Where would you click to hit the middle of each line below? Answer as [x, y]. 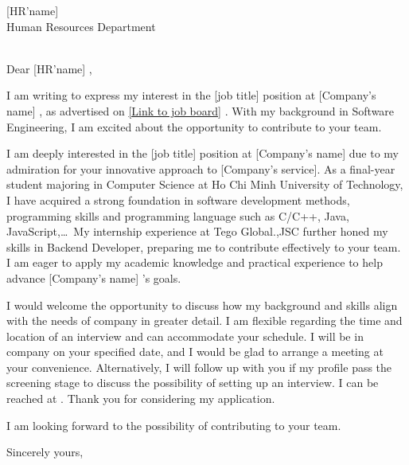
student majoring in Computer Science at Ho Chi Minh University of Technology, [205, 184]
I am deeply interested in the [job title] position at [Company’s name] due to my [203, 153]
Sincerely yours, [45, 452]
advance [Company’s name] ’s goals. [94, 277]
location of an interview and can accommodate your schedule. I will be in [185, 336]
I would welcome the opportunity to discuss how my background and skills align [202, 305]
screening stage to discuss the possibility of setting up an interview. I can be [193, 383]
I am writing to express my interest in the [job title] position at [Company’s [191, 95]
